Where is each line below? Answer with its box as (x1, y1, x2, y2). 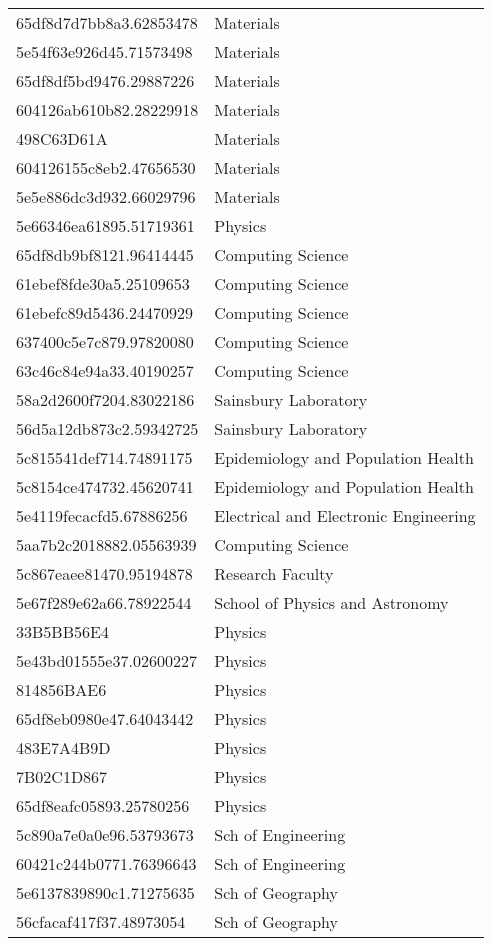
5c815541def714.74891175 (16, 446, 193, 469)
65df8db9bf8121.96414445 (16, 243, 194, 266)
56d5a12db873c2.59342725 (16, 417, 199, 440)
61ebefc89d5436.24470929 (16, 301, 193, 324)
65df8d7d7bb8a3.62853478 (16, 11, 198, 34)
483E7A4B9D (16, 736, 111, 759)
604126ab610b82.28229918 (16, 98, 199, 121)
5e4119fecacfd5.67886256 (16, 504, 188, 527)
